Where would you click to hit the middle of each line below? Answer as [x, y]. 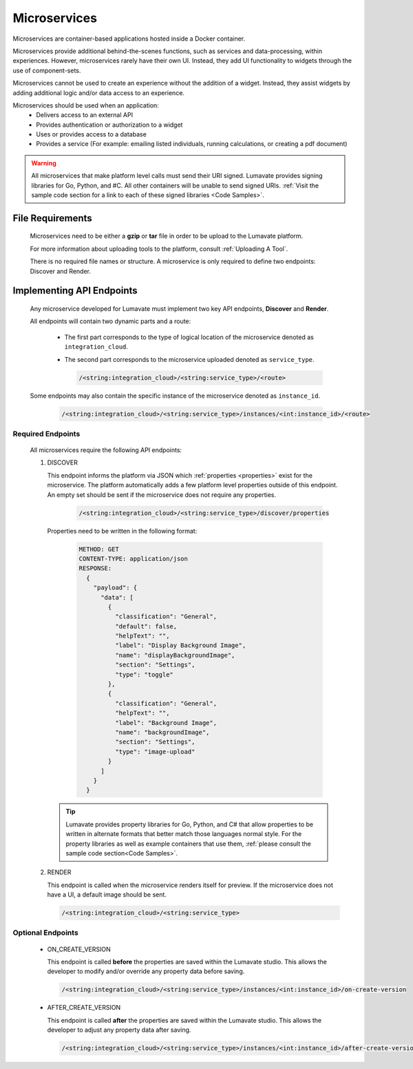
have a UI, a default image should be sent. [107, 895]
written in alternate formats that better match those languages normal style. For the [184, 834]
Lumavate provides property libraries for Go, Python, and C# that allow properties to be [190, 824]
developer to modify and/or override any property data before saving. [146, 971]
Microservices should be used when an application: [86, 105]
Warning [44, 163]
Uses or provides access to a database [92, 134]
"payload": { [115, 588]
